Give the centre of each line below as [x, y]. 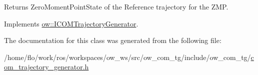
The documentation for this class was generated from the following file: [113, 40]
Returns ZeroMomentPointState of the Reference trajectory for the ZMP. [116, 6]
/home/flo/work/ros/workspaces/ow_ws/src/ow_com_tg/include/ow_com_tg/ [127, 57]
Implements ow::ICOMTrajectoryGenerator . [71, 23]
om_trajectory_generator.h [46, 67]
